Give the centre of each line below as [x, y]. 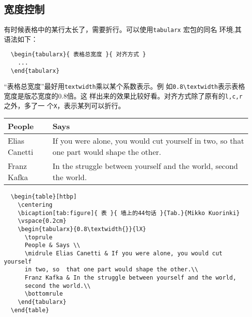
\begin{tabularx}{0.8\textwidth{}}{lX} [82, 229]
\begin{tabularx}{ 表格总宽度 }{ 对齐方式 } [79, 55]
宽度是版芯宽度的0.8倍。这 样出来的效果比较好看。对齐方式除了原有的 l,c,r [123, 96]
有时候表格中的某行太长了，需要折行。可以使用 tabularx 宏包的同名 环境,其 [123, 29]
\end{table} [30, 310]
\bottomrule [44, 294]
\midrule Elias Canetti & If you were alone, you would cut [124, 253]
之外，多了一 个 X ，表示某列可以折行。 [64, 105]
